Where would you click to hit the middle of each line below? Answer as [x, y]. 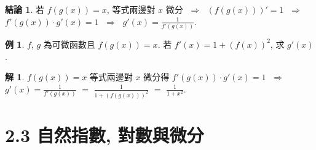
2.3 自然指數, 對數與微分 [105, 134]
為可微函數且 [69, 44]
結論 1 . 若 [25, 9]
